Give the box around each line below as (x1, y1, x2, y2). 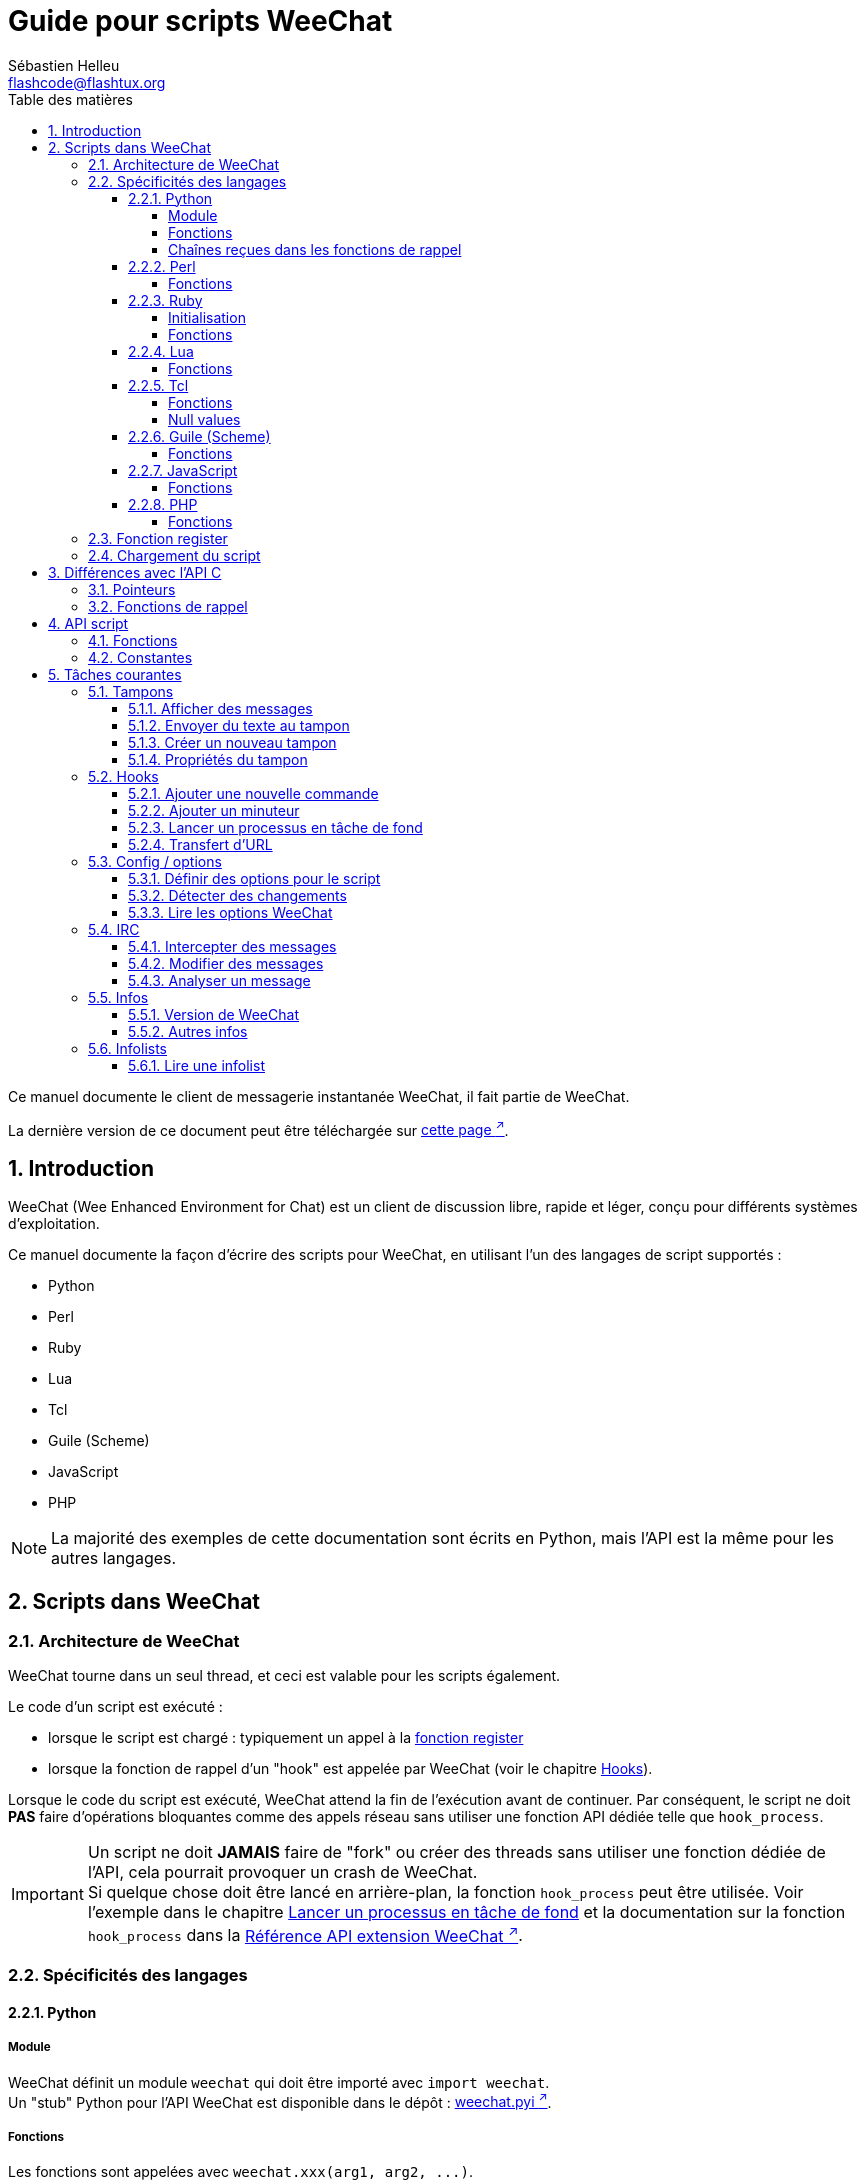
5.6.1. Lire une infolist (128, 1056, 265, 1074)
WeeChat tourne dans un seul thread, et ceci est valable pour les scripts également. (8, 1667, 561, 1685)
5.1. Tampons (88, 682, 174, 700)
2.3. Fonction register (88, 529, 228, 547)
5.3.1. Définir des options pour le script (128, 869, 381, 887)
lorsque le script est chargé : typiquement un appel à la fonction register (48, 1729, 524, 1747)
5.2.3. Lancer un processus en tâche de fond (128, 818, 423, 836)
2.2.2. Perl (128, 257, 196, 275)
